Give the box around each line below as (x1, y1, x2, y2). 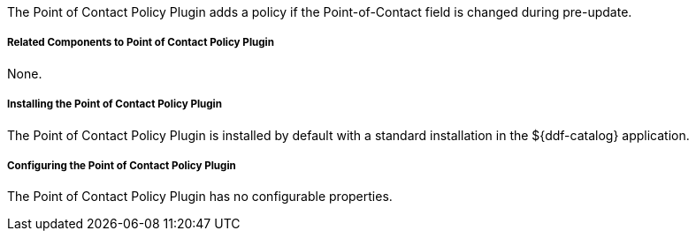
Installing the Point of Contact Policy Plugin (7, 98, 222, 111)
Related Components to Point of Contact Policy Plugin (7, 36, 274, 49)
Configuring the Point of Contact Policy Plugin (7, 159, 236, 172)
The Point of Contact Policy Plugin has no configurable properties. (7, 189, 393, 205)
